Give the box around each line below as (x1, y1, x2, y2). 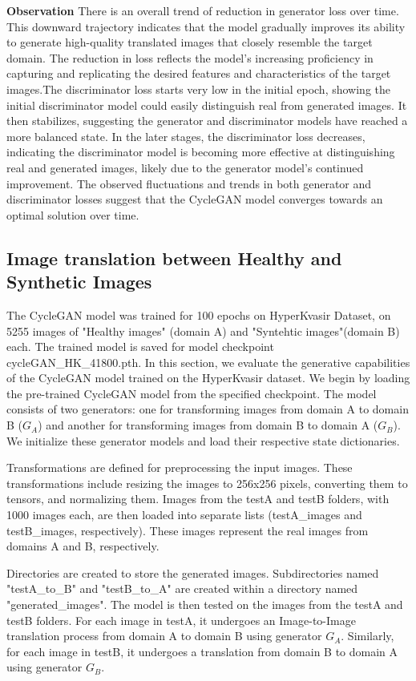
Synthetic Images (6, 269, 152, 294)
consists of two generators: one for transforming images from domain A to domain (6, 401, 409, 417)
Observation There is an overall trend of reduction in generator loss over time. (6, 2, 399, 18)
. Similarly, (341, 627, 394, 644)
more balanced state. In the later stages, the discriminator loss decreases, (6, 127, 366, 144)
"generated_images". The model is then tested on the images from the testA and (6, 596, 403, 612)
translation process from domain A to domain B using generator (6, 627, 322, 644)
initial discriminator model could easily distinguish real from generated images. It (6, 96, 407, 113)
